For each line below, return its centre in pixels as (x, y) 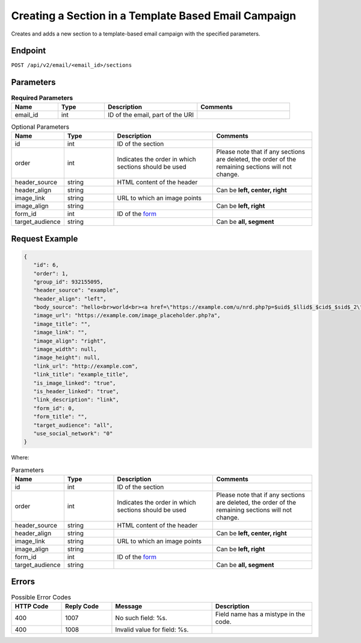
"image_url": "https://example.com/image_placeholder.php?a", (127, 315)
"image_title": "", (62, 324)
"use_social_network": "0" (73, 433)
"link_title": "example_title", (81, 374)
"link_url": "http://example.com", (86, 366)
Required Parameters (42, 98)
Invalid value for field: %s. (152, 629)
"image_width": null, (65, 349)
